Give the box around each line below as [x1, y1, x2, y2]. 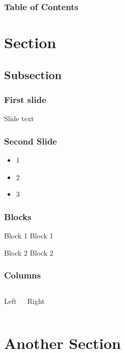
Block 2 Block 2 [4, 247, 53, 258]
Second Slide [4, 134, 57, 147]
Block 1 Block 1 [4, 230, 53, 241]
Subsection [4, 66, 62, 82]
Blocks [4, 210, 32, 223]
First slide [4, 93, 46, 105]
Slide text [4, 113, 34, 124]
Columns [4, 269, 41, 281]
